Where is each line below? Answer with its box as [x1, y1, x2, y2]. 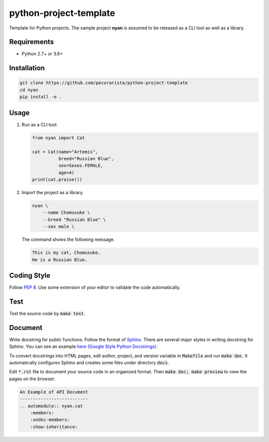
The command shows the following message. [21, 236, 115, 242]
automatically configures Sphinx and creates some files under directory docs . [9, 360, 169, 366]
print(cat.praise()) [32, 177, 82, 183]
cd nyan [19, 87, 38, 93]
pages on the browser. [9, 376, 56, 382]
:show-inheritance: [30, 424, 78, 430]
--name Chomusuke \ [42, 210, 91, 216]
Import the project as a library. [21, 190, 84, 196]
